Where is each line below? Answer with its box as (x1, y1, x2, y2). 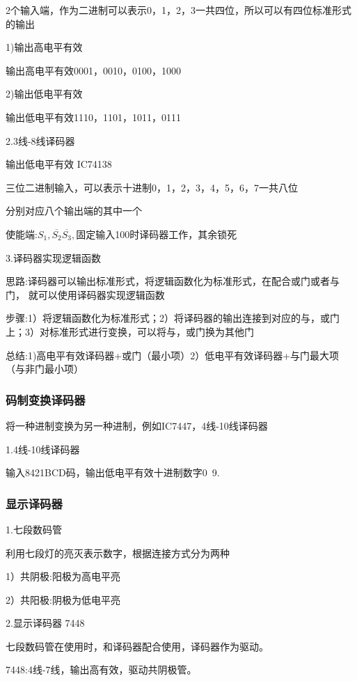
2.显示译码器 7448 (6, 616, 85, 630)
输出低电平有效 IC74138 (6, 157, 112, 171)
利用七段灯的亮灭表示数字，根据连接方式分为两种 (6, 545, 230, 560)
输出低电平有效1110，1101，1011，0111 (6, 109, 181, 124)
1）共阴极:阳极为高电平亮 (6, 569, 120, 584)
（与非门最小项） (6, 361, 84, 376)
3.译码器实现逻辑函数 (6, 250, 101, 265)
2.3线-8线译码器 (6, 133, 75, 148)
